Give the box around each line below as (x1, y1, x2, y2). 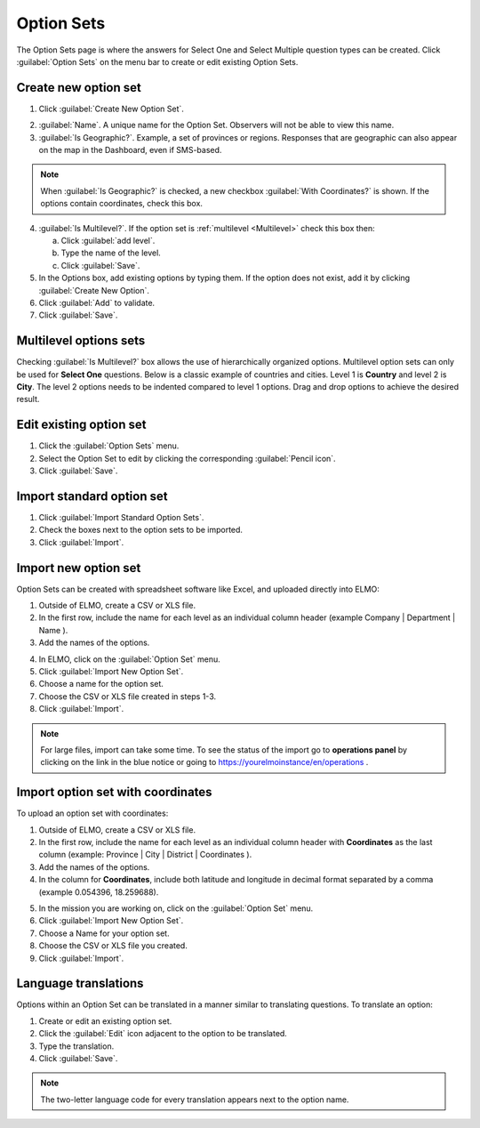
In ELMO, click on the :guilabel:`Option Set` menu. (38, 654, 221, 665)
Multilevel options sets (16, 334, 146, 349)
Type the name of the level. (60, 247, 162, 258)
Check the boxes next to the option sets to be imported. (38, 525, 244, 536)
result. (16, 394, 40, 405)
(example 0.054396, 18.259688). (38, 886, 159, 898)
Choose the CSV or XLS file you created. (38, 940, 188, 951)
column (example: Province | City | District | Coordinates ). (38, 850, 252, 860)
